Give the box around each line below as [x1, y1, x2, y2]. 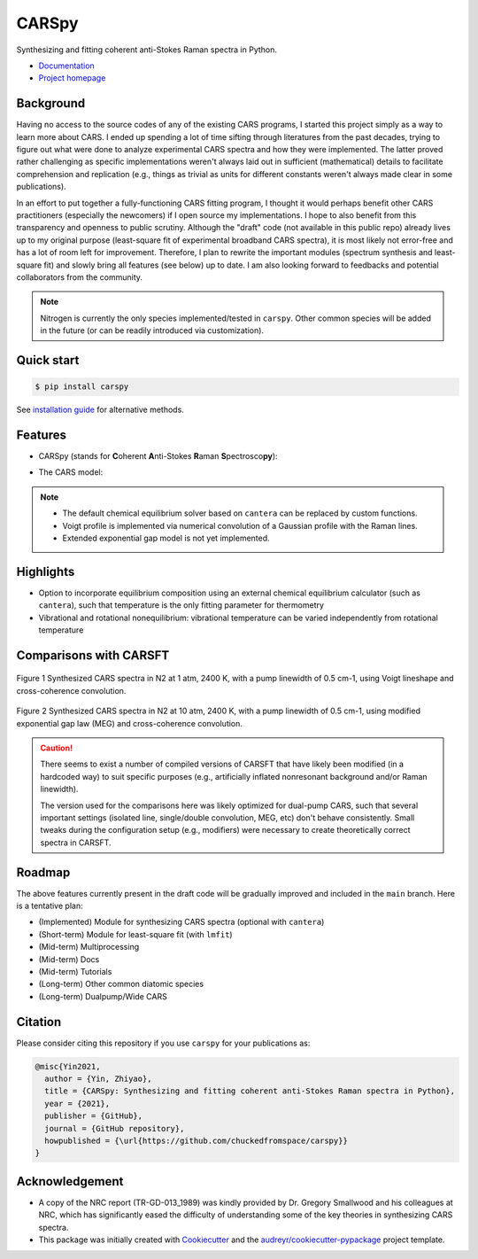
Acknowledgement [16, 1174, 124, 1189]
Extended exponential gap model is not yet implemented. [62, 532, 270, 543]
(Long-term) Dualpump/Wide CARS [38, 991, 167, 1001]
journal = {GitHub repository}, [44, 1123, 185, 1133]
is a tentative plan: [16, 900, 83, 912]
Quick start [16, 353, 80, 368]
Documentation [38, 60, 95, 71]
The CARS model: [38, 467, 104, 478]
